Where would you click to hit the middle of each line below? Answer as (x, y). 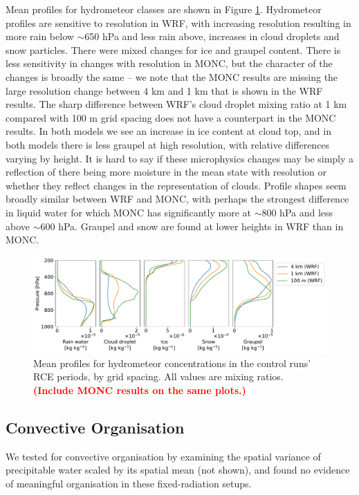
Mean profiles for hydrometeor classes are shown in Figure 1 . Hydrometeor (164, 9)
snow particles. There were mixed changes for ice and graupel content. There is (173, 49)
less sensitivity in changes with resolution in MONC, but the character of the (169, 63)
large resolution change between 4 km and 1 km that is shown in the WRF (164, 90)
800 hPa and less (297, 212)
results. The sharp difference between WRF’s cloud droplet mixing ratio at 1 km (176, 104)
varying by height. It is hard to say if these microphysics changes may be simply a (180, 158)
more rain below (40, 36)
